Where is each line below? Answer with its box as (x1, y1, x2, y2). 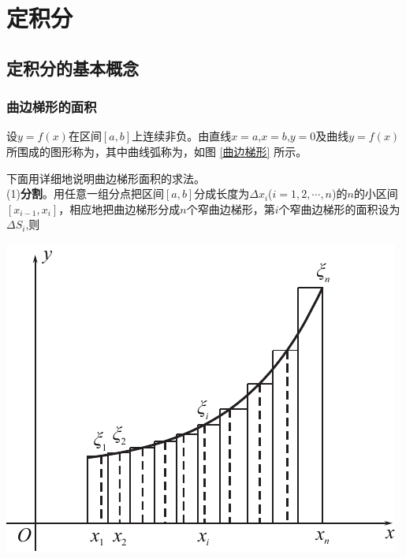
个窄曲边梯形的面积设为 (278, 200, 400, 217)
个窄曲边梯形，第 (186, 200, 275, 217)
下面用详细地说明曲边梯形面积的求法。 (6, 169, 205, 186)
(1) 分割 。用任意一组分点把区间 (6, 185, 164, 202)
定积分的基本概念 (6, 55, 139, 80)
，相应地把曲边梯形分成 (58, 200, 181, 217)
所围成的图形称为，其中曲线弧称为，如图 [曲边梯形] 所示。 (6, 143, 307, 159)
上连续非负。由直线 (132, 128, 232, 144)
